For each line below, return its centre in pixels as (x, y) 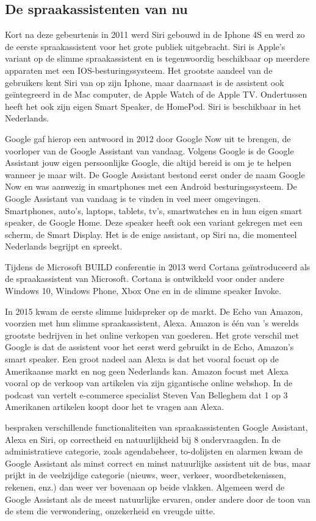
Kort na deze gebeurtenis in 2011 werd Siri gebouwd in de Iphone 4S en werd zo (155, 34)
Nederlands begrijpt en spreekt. (64, 246)
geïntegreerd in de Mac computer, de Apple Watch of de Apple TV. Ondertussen (156, 94)
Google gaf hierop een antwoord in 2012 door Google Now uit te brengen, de (148, 138)
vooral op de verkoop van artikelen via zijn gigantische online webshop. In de (149, 383)
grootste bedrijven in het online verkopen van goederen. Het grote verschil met (152, 335)
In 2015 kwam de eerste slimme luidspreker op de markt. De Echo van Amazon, (154, 311)
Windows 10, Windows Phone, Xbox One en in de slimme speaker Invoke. (143, 291)
